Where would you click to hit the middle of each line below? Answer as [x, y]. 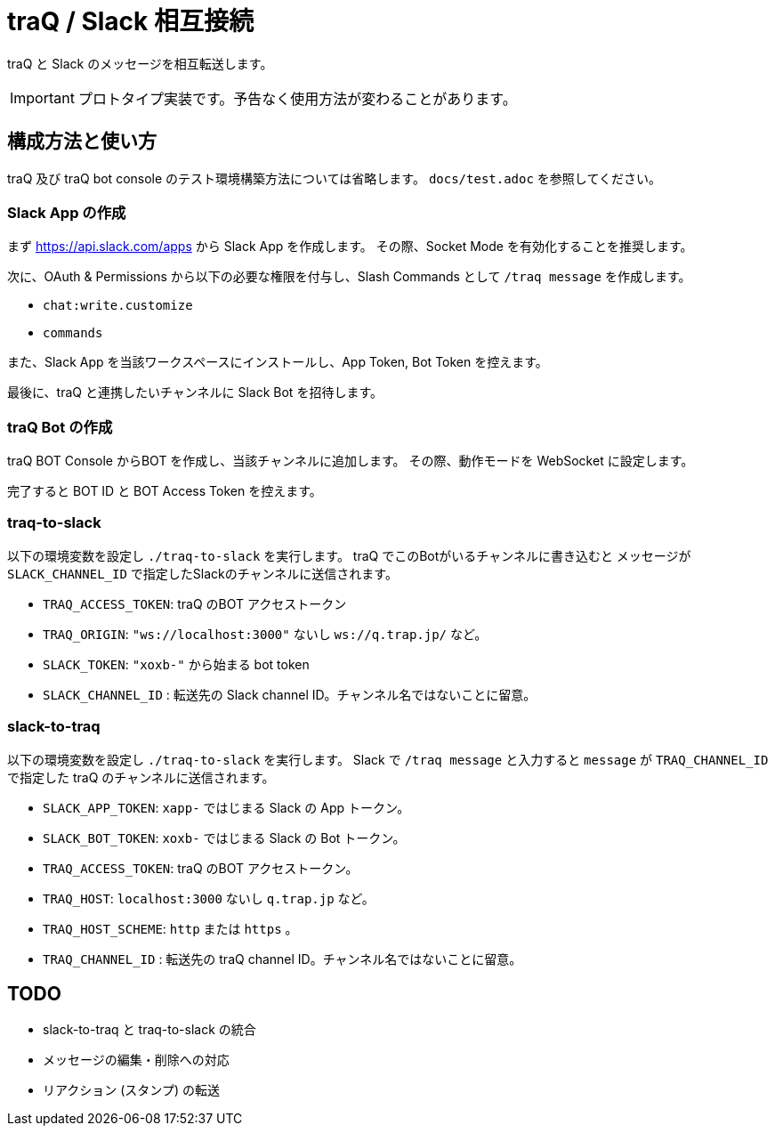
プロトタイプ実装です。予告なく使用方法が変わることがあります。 [297, 98]
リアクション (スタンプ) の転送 [131, 1090]
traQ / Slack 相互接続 [130, 21]
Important [42, 97]
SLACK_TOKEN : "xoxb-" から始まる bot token [176, 664]
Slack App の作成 [67, 212]
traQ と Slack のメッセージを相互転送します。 [140, 63]
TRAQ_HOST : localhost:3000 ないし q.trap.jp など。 [209, 898]
